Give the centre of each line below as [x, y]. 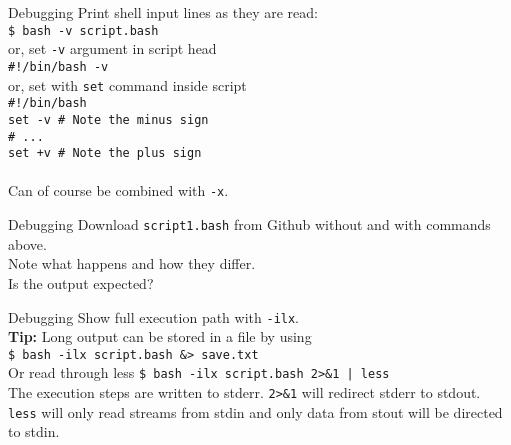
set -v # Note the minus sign [108, 119]
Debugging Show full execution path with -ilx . [154, 316]
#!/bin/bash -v [58, 66]
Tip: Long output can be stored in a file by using [160, 336]
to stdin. [34, 431]
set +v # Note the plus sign [105, 153]
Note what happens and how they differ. [132, 263]
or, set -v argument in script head [112, 48]
